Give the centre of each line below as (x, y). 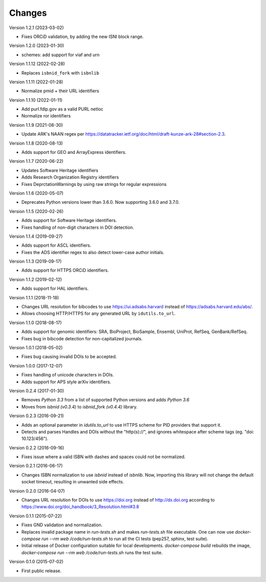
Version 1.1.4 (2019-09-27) (36, 236)
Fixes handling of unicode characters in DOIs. (68, 375)
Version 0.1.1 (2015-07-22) (35, 516)
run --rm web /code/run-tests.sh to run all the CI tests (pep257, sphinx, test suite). (125, 539)
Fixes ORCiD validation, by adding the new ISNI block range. (83, 36)
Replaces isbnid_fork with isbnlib (60, 73)
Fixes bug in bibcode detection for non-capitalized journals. (82, 338)
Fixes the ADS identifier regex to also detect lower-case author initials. (93, 252)
